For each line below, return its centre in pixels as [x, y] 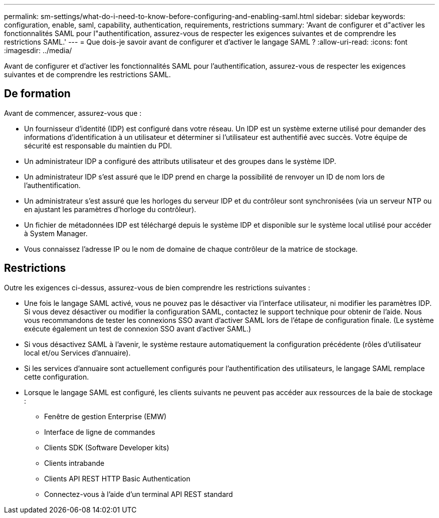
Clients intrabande [74, 463]
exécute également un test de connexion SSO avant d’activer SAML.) [138, 328]
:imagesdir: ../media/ [38, 50]
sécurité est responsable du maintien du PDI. [98, 145]
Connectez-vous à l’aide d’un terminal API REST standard [139, 494]
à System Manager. [56, 233]
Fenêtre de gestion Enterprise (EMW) [105, 416]
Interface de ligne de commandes [100, 432]
